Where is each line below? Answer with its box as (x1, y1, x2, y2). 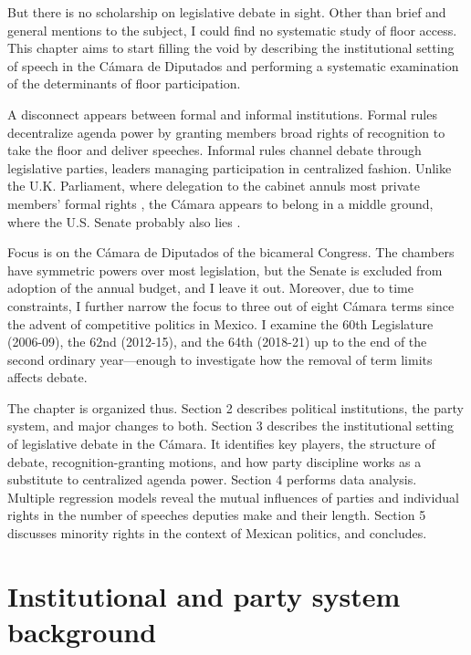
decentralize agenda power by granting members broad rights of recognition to (7, 122, 445, 141)
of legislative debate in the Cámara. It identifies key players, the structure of (7, 434, 435, 453)
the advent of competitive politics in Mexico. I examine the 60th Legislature (7, 314, 434, 333)
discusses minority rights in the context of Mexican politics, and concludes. (7, 524, 427, 543)
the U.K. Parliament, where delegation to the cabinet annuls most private (7, 176, 420, 195)
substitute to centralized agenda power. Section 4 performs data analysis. (7, 470, 417, 489)
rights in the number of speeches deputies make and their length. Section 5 (7, 505, 426, 525)
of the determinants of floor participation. (7, 74, 241, 93)
